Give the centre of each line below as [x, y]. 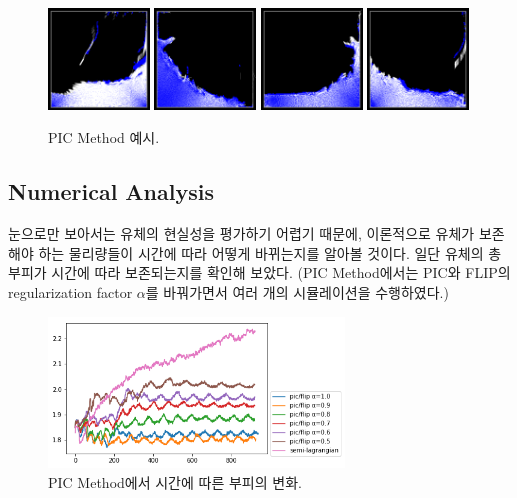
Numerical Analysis [111, 191]
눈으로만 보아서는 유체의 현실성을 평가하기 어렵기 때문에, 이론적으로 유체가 [241, 233]
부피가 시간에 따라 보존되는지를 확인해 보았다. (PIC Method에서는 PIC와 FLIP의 [259, 272]
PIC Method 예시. [104, 137]
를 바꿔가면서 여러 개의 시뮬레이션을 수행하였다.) [297, 291]
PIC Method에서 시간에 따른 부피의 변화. [175, 481]
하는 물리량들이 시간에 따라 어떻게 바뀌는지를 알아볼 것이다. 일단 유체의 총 [270, 252]
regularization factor [70, 291]
